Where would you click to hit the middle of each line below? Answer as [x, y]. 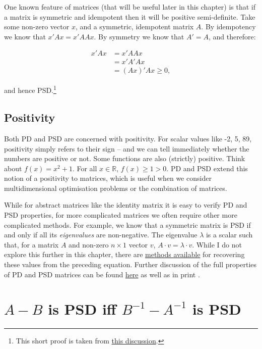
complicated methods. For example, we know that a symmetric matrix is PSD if [127, 225]
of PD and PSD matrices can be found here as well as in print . [102, 274]
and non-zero [89, 244]
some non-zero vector [37, 27]
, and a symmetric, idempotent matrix [135, 27]
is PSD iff [82, 309]
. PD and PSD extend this [207, 168]
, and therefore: [232, 36]
